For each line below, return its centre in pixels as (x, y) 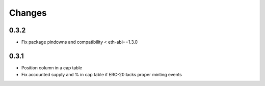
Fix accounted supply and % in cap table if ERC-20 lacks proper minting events (102, 75)
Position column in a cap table (52, 68)
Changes (28, 13)
